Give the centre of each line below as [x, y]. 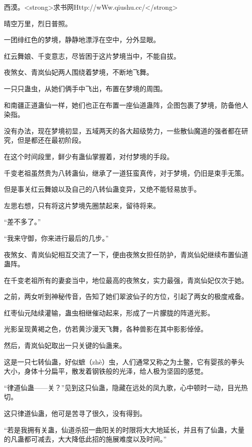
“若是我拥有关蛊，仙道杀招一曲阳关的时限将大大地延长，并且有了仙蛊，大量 [124, 429]
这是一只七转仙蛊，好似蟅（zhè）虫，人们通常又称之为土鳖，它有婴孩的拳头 [124, 361]
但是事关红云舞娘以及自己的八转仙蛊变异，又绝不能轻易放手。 [102, 189]
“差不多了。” [23, 222]
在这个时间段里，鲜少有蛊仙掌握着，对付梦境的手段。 [89, 156]
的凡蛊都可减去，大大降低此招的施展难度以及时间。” [85, 439]
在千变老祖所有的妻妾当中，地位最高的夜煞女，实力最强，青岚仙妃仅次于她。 [126, 280]
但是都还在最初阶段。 [51, 140]
